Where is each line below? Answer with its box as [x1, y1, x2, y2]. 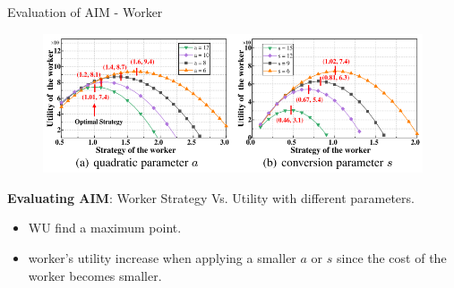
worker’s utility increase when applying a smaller [28, 248, 296, 267]
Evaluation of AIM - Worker [7, 3, 163, 21]
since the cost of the [336, 248, 447, 267]
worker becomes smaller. [28, 266, 162, 284]
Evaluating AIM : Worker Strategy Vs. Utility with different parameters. [7, 188, 415, 207]
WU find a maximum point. [28, 218, 182, 237]
